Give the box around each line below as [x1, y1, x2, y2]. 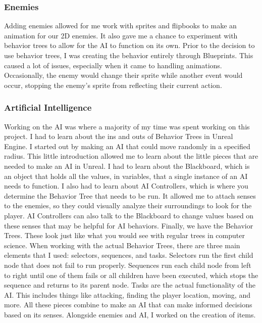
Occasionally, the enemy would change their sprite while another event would [4, 70, 243, 80]
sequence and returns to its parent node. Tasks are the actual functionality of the [4, 280, 255, 290]
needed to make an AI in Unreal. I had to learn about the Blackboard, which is [4, 160, 250, 171]
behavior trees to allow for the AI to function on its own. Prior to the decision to [4, 40, 255, 51]
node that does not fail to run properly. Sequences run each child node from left [4, 259, 251, 270]
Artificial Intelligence [4, 101, 92, 114]
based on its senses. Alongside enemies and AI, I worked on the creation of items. [4, 309, 256, 319]
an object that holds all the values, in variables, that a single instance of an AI [4, 170, 248, 181]
